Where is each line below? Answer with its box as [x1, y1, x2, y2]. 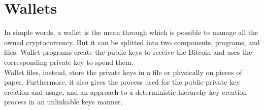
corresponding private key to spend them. [4, 56, 134, 67]
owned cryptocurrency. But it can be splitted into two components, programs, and [4, 36, 260, 47]
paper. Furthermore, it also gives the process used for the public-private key [4, 77, 240, 87]
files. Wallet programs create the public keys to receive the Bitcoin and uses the [4, 47, 252, 57]
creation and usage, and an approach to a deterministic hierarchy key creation [4, 86, 247, 97]
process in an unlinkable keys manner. [4, 96, 123, 107]
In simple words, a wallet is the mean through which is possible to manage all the [4, 27, 258, 38]
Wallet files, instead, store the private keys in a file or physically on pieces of [4, 66, 242, 77]
